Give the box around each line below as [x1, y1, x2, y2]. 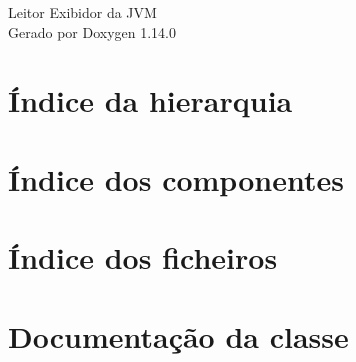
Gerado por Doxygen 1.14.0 [8, 21, 176, 42]
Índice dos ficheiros [8, 237, 278, 278]
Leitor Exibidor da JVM [8, 2, 157, 22]
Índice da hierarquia [8, 80, 293, 121]
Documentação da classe [8, 315, 349, 356]
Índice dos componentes [8, 158, 344, 199]
